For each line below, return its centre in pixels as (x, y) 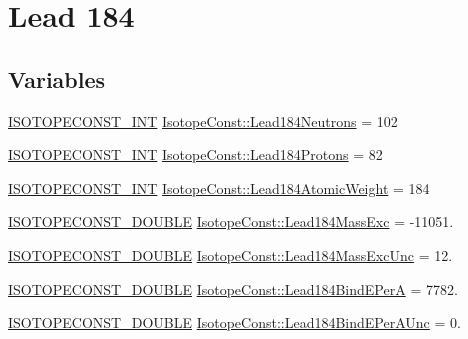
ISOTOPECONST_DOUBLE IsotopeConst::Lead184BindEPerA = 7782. (233, 288)
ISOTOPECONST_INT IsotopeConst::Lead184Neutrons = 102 (203, 120)
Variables (57, 78)
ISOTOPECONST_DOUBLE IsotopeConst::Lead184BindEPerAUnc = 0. (234, 322)
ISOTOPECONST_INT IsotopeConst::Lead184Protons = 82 (195, 154)
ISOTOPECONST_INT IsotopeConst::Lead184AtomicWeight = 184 (219, 187)
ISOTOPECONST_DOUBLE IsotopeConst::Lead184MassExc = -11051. (231, 221)
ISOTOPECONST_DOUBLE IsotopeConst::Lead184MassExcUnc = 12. (230, 254)
